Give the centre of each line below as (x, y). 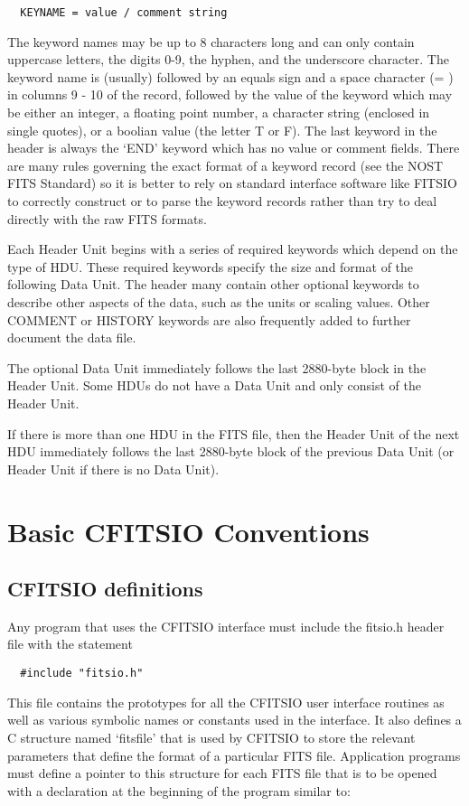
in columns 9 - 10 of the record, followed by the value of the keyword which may (230, 94)
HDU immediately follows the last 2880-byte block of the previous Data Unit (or (231, 451)
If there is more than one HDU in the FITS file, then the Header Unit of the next (234, 433)
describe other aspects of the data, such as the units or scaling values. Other (219, 301)
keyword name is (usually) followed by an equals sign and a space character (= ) (230, 76)
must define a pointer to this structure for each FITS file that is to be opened (222, 773)
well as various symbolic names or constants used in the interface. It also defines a (234, 720)
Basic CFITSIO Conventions (188, 531)
